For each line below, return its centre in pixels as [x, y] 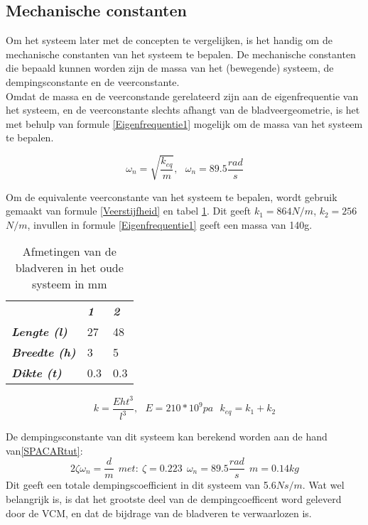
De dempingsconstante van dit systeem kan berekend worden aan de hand [167, 437]
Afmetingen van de [69, 251]
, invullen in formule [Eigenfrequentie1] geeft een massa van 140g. [170, 224]
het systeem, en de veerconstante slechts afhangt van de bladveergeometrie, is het [183, 110]
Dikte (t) [37, 373]
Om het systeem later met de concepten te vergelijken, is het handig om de [169, 40]
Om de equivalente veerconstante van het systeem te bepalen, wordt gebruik [172, 196]
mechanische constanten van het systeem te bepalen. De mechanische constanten [181, 54]
